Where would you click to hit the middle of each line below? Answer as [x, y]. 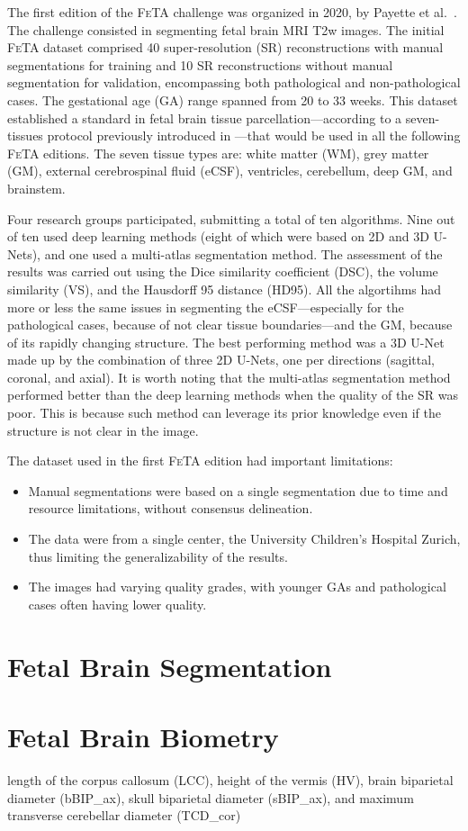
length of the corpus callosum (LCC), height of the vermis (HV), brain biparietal [230, 779]
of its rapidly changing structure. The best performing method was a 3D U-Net [226, 342]
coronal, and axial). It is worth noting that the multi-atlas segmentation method [229, 377]
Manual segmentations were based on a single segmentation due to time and [238, 490]
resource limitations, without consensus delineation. [171, 508]
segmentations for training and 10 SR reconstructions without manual [200, 64]
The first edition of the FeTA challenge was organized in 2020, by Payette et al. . [232, 12]
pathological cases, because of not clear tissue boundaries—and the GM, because [230, 325]
